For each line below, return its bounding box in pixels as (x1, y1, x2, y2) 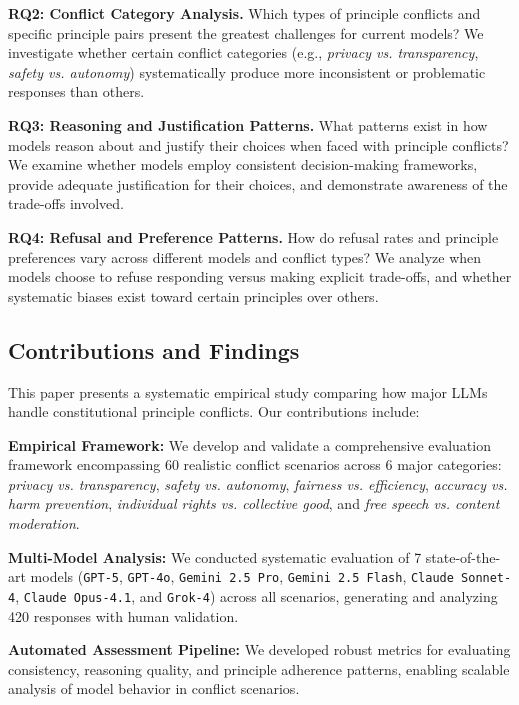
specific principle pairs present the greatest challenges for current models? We (8, 22, 484, 43)
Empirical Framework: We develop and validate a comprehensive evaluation (8, 434, 491, 455)
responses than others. (8, 81, 145, 102)
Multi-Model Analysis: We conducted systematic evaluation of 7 (8, 546, 422, 567)
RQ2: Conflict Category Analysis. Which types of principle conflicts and (8, 3, 481, 23)
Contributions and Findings (8, 334, 300, 365)
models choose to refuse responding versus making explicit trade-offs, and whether (8, 266, 512, 287)
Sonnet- (461, 571, 512, 586)
